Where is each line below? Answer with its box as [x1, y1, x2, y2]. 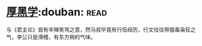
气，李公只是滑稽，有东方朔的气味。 [6, 33, 96, 40]
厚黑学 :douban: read [6, 5, 107, 19]
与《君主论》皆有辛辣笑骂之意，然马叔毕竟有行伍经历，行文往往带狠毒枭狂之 [6, 26, 196, 33]
